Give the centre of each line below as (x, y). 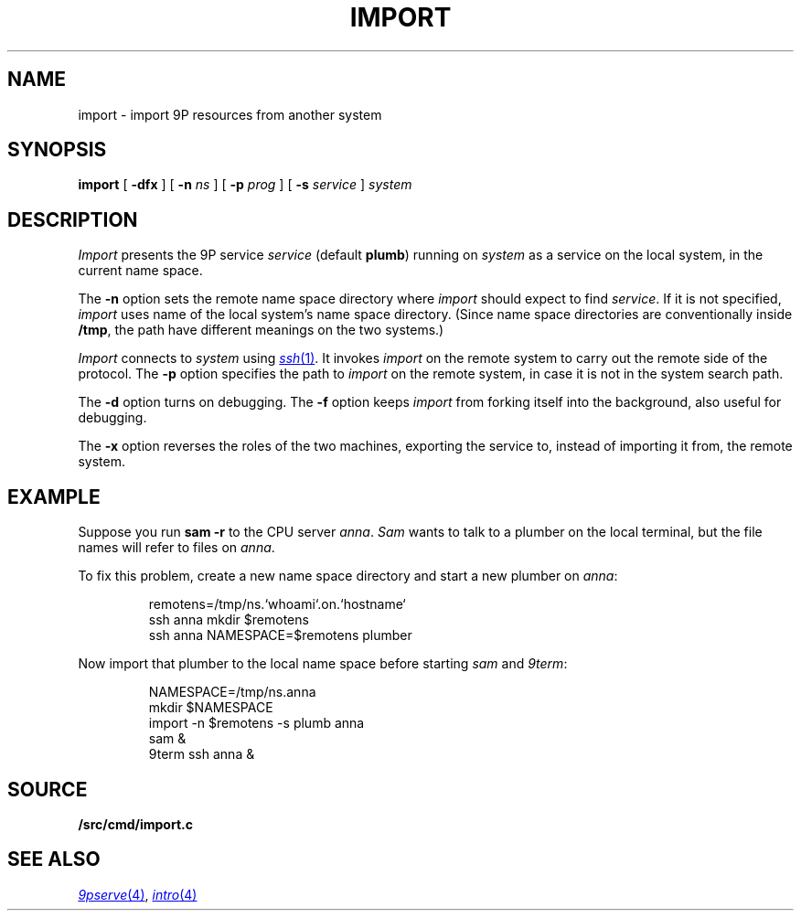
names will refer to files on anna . (176, 548)
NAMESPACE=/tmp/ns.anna (232, 692)
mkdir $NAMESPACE (211, 708)
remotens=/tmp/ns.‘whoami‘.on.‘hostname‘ (277, 604)
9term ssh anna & (202, 754)
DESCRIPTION (73, 219)
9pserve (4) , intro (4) (138, 894)
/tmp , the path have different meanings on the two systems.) (261, 330)
